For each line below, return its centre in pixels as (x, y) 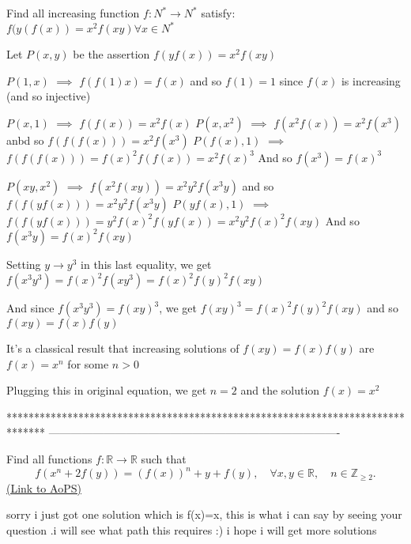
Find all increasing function (73, 13)
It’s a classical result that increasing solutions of (123, 348)
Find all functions (49, 459)
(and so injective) (49, 96)
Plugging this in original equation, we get (107, 390)
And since (30, 308)
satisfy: (218, 13)
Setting (24, 264)
